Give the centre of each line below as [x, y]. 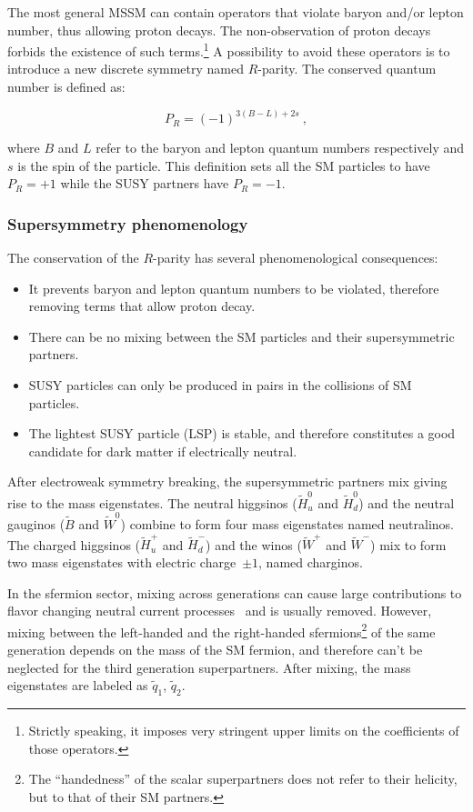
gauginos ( [36, 524]
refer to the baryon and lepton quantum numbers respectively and [280, 148]
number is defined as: [66, 87]
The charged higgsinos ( [74, 544]
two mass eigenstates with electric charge [122, 561]
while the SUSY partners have [145, 183]
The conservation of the [73, 258]
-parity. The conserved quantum [347, 69]
